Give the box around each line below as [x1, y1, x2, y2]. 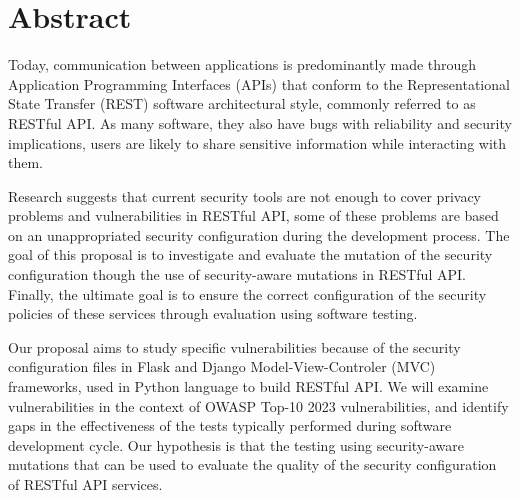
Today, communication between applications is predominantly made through [8, 54, 477, 75]
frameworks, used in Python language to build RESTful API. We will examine [8, 376, 489, 397]
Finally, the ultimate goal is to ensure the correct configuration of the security [8, 283, 487, 304]
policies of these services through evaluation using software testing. [8, 303, 418, 324]
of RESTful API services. [8, 474, 163, 494]
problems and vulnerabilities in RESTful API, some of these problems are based [8, 205, 499, 226]
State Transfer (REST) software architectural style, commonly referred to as [8, 93, 476, 114]
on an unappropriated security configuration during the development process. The [8, 224, 510, 245]
